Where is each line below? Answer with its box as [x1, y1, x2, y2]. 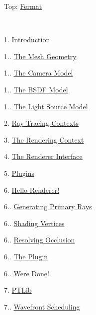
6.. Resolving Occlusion [4, 235, 75, 245]
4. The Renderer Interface [4, 151, 83, 161]
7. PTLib [4, 285, 32, 295]
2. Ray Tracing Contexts [4, 118, 79, 128]
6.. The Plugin [4, 251, 48, 261]
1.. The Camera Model [4, 68, 73, 78]
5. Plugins [4, 167, 34, 178]
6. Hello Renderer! [4, 184, 60, 195]
